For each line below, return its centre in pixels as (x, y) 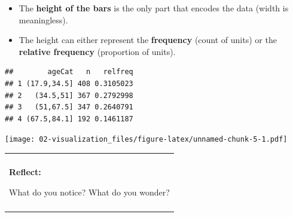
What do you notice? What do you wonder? (89, 192)
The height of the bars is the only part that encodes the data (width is (154, 8)
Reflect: (25, 172)
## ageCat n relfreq (69, 72)
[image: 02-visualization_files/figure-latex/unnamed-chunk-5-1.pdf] (146, 140)
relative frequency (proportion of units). (97, 51)
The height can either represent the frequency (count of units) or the (148, 40)
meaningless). (43, 19)
